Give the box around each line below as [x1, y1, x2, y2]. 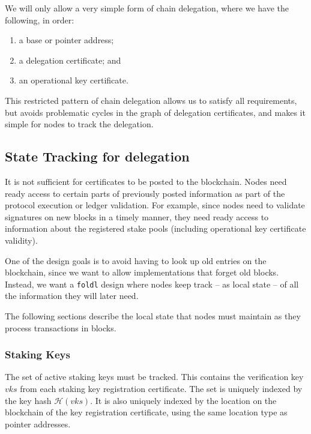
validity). [5, 234, 38, 246]
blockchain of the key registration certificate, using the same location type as [5, 406, 288, 418]
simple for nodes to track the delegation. [5, 118, 154, 130]
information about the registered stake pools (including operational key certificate [5, 222, 306, 235]
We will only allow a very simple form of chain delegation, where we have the [5, 2, 289, 14]
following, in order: [5, 13, 74, 26]
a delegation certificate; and [19, 53, 121, 66]
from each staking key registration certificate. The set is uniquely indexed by [20, 382, 303, 394]
